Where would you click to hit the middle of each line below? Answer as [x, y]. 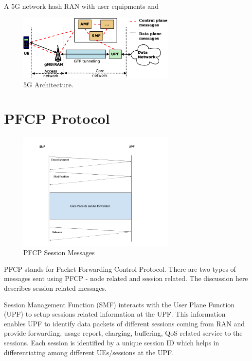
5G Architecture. [48, 85]
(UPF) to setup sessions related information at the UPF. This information [115, 314]
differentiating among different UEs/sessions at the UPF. [89, 352]
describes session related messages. [55, 288]
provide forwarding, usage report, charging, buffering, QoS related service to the [123, 333]
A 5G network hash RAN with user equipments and [81, 6]
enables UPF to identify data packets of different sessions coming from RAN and [124, 323]
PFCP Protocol [57, 118]
